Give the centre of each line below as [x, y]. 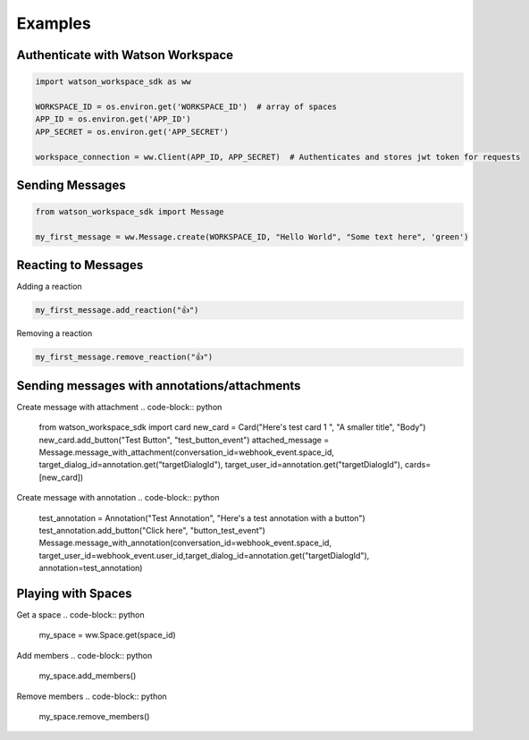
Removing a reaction [55, 333]
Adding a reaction [49, 287]
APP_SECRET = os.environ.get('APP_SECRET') [132, 131]
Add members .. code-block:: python [84, 655]
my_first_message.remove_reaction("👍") [124, 357]
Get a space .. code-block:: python [80, 615]
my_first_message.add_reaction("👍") [117, 310]
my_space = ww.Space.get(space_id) [107, 635]
